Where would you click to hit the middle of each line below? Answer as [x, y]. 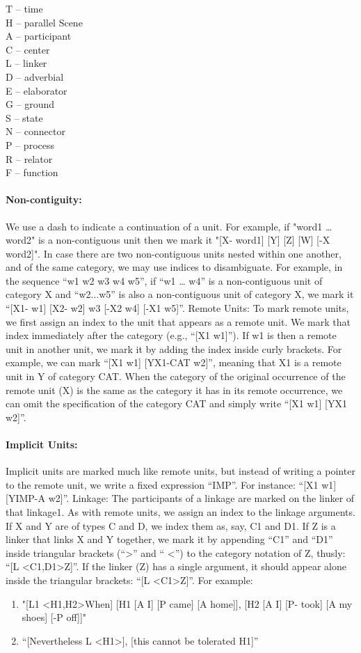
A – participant [39, 36]
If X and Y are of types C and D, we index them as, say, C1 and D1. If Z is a [171, 525]
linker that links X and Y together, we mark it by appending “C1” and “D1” [169, 539]
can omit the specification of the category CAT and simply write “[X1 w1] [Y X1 [176, 403]
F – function [32, 172]
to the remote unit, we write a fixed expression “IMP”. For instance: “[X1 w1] [171, 484]
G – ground [30, 104]
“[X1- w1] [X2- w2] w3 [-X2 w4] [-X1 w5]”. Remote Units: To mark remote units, [177, 308]
